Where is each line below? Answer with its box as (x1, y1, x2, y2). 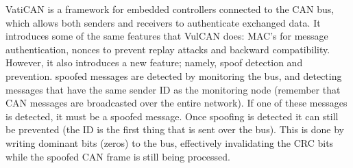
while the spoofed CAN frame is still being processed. (5, 149, 230, 163)
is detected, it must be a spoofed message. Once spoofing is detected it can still (5, 109, 339, 123)
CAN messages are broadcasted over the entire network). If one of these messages (5, 96, 348, 110)
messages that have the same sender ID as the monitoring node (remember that (5, 82, 341, 96)
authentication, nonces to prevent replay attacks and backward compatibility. (5, 42, 330, 56)
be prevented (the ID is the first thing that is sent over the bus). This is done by (5, 122, 344, 137)
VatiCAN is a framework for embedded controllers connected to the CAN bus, (5, 2, 334, 16)
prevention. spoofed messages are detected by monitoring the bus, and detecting (5, 68, 342, 83)
